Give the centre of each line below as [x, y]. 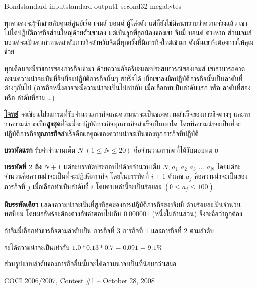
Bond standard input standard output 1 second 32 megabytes [93, 6]
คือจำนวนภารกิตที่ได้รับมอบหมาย [176, 150]
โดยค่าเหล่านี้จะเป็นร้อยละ [128, 186]
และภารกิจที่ [166, 230]
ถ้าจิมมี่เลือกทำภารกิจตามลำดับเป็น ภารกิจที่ [60, 230]
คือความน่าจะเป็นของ [221, 176]
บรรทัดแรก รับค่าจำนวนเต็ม [40, 150]
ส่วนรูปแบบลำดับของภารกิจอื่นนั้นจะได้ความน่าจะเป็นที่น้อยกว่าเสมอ [91, 264]
